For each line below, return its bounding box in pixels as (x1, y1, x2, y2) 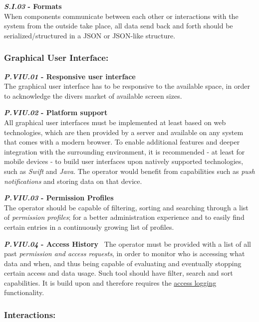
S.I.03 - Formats (4, 1, 62, 11)
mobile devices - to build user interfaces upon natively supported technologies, (4, 156, 244, 166)
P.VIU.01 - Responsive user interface (4, 71, 136, 81)
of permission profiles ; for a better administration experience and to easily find (4, 212, 245, 222)
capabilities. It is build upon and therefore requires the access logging (4, 277, 217, 288)
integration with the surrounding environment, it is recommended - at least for (4, 146, 245, 157)
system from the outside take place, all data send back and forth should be (4, 20, 233, 31)
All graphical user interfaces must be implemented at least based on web (4, 117, 226, 127)
